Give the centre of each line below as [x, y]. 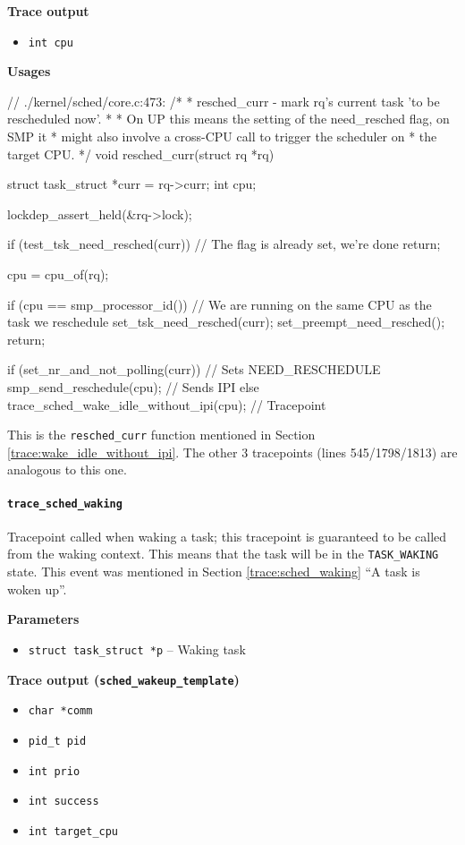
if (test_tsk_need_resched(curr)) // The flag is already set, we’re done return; [224, 244]
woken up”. [37, 589]
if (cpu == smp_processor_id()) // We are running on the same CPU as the [220, 304]
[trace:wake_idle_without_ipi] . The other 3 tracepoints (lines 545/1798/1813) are [232, 452]
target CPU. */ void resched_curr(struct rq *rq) [141, 154]
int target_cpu [73, 831]
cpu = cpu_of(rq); [58, 274]
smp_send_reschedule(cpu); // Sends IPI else [133, 386]
